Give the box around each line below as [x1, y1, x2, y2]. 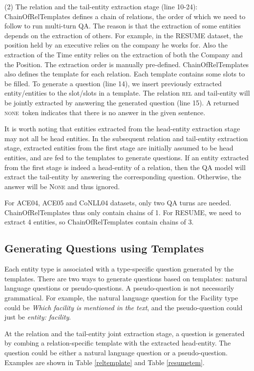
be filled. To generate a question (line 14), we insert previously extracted [4, 78, 222, 88]
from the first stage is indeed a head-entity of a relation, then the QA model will [4, 162, 246, 172]
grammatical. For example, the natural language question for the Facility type [4, 293, 238, 303]
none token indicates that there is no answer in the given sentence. [4, 107, 206, 117]
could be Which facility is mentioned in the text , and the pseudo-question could [4, 302, 243, 312]
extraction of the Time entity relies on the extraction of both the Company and [4, 49, 243, 59]
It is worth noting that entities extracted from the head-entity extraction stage [4, 124, 240, 134]
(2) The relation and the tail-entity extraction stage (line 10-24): [4, 1, 198, 11]
